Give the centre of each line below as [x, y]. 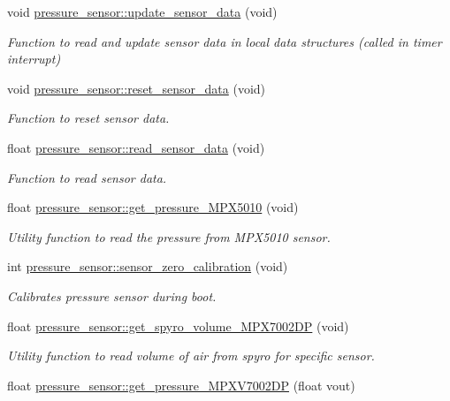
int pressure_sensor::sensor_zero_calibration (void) [148, 266]
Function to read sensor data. [87, 177]
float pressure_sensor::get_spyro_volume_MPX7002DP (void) [178, 325]
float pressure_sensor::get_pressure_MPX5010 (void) [153, 207]
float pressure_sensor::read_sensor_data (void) [136, 147]
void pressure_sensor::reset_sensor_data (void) [137, 88]
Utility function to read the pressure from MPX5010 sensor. [169, 236]
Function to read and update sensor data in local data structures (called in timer [225, 41]
